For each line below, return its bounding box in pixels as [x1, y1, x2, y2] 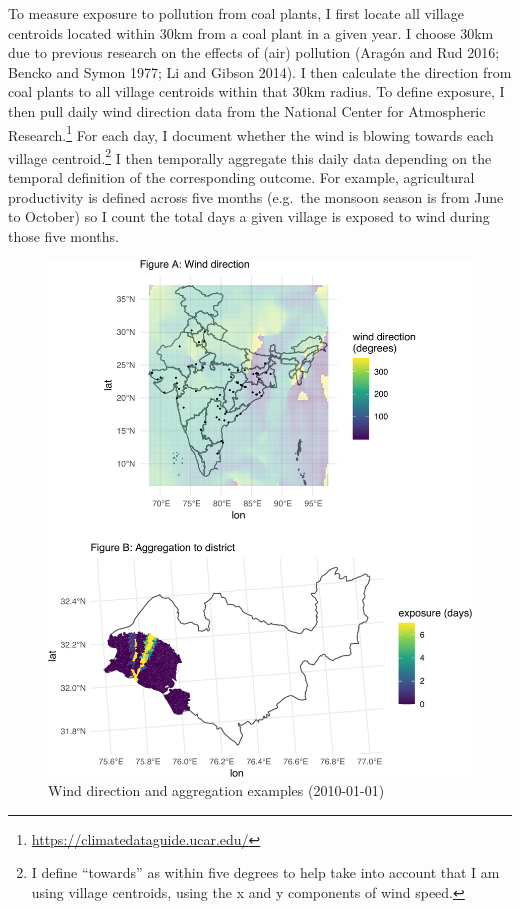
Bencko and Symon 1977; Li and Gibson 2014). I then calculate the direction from [8, 61, 512, 82]
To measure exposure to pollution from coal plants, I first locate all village [8, 3, 464, 23]
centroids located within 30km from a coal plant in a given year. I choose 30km [8, 22, 494, 43]
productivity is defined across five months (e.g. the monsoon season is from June [8, 186, 504, 207]
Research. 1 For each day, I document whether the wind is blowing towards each [8, 121, 494, 145]
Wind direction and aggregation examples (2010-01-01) [48, 780, 385, 801]
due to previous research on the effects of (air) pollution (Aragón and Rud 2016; [8, 42, 500, 63]
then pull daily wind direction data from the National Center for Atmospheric [8, 100, 486, 121]
